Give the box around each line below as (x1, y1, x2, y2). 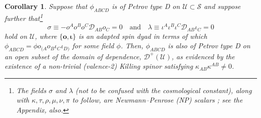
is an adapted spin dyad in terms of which (78, 30, 207, 41)
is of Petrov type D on (112, 1, 180, 11)
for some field (72, 40, 114, 51)
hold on (5, 30, 28, 41)
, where (35, 30, 57, 41)
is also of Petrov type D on (168, 40, 250, 51)
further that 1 (5, 11, 43, 23)
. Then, (120, 40, 144, 51)
